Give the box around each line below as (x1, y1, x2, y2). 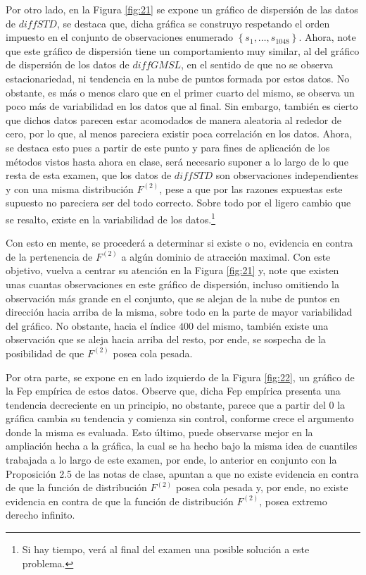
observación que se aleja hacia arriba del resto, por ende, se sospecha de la (6, 332, 326, 347)
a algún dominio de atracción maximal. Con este (121, 249, 331, 264)
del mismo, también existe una (196, 318, 329, 333)
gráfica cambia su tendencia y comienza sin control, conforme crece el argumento (6, 411, 354, 426)
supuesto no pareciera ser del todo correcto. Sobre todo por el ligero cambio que (6, 195, 351, 210)
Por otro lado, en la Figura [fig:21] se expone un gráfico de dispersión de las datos (6, 2, 358, 16)
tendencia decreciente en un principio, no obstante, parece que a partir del (6, 397, 326, 412)
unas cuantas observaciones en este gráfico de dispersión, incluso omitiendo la (6, 276, 339, 291)
